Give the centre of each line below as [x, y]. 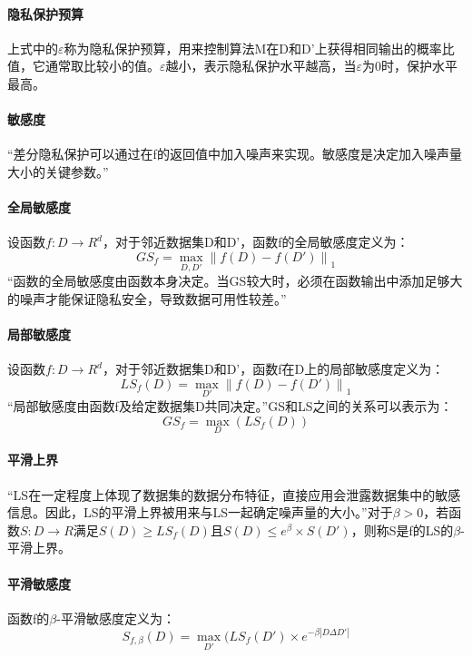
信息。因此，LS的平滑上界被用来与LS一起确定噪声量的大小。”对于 [200, 512]
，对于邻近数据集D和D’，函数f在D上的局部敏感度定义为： [273, 369]
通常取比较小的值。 [102, 66]
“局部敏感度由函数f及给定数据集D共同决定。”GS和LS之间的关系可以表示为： [230, 405]
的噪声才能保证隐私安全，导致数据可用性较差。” [147, 298]
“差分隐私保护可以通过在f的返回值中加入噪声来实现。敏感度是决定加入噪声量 [235, 154]
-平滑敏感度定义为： [116, 618]
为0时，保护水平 [410, 66]
